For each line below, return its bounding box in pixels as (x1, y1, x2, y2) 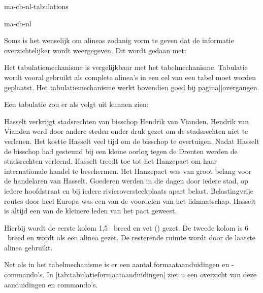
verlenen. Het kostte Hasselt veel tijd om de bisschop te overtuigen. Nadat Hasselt (4, 135, 259, 146)
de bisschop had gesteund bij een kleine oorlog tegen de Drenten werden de (4, 145, 238, 156)
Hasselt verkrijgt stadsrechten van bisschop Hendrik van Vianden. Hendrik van (4, 116, 249, 126)
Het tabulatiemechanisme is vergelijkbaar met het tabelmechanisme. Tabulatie (4, 62, 248, 72)
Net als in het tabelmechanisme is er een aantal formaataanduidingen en (4, 259, 229, 270)
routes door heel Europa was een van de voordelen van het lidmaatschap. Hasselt (4, 195, 256, 206)
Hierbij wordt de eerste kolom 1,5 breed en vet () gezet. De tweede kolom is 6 (4, 222, 249, 233)
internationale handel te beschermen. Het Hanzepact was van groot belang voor (4, 165, 252, 176)
